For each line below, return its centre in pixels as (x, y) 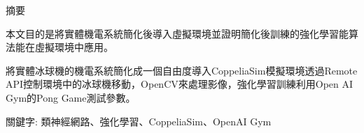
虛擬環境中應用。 (74, 47)
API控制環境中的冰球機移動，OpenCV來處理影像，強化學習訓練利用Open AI (180, 84)
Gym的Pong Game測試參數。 (71, 97)
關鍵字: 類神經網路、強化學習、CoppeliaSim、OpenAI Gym (139, 121)
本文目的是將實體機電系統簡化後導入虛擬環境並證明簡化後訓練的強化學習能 (177, 33)
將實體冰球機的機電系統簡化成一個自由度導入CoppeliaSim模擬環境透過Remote (182, 70)
